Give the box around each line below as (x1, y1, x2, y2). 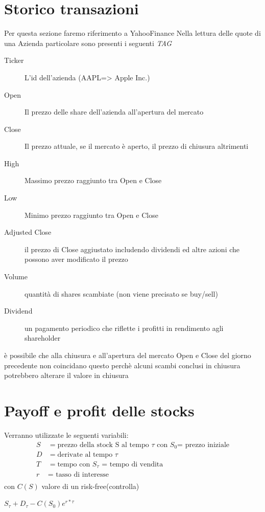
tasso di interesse (56, 471, 109, 478)
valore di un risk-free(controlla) (41, 480, 139, 491)
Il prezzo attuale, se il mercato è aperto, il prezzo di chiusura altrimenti (25, 141, 249, 151)
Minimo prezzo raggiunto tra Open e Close (25, 209, 158, 220)
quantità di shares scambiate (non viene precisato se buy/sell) (25, 288, 218, 299)
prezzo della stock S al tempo (57, 441, 149, 449)
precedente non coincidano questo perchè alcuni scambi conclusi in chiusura (4, 360, 240, 370)
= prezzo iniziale (177, 441, 230, 449)
